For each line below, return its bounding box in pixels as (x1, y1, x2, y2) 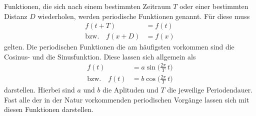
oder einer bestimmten (179, 1, 248, 11)
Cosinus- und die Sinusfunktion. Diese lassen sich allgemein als (4, 51, 196, 61)
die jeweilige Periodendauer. (167, 84, 253, 95)
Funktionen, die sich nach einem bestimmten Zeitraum (4, 1, 171, 11)
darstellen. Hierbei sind (4, 84, 75, 95)
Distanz (4, 10, 27, 21)
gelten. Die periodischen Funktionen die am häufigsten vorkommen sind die (4, 41, 234, 52)
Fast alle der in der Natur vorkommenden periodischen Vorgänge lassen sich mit (4, 94, 249, 104)
